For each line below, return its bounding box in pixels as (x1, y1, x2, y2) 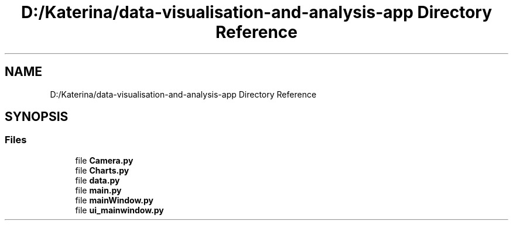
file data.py (75, 175, 120, 185)
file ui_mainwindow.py (75, 205, 164, 215)
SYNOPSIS (5, 109, 69, 124)
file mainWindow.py (75, 195, 153, 205)
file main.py (75, 185, 122, 195)
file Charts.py (75, 165, 129, 175)
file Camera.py (75, 155, 134, 165)
